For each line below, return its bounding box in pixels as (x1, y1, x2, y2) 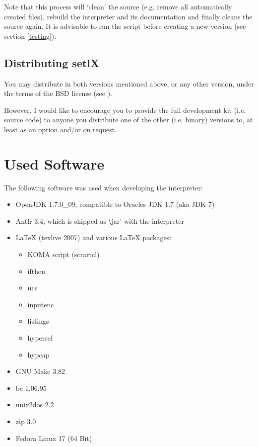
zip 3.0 (15, 416, 36, 426)
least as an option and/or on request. (4, 124, 117, 134)
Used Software (4, 153, 105, 174)
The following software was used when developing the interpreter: (4, 182, 203, 192)
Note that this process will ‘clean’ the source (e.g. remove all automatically (4, 1, 232, 11)
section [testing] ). (4, 30, 57, 41)
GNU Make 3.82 (15, 366, 65, 376)
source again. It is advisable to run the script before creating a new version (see (4, 21, 246, 31)
